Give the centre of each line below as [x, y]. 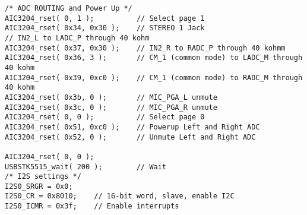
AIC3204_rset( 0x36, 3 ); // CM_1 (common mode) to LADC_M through [154, 58]
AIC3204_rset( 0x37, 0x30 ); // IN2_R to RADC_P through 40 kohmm [145, 48]
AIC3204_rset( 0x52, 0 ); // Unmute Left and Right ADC [130, 137]
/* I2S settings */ [43, 177]
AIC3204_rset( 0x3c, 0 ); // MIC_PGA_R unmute [111, 107]
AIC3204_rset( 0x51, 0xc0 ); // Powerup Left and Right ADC [132, 127]
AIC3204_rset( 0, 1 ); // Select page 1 [105, 18]
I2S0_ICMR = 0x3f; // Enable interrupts [92, 206]
